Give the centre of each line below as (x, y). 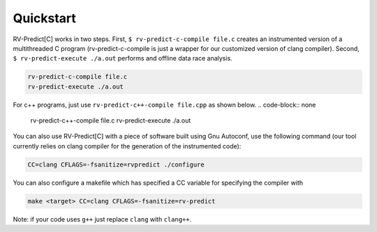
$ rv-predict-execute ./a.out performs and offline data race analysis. (123, 59)
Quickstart (45, 18)
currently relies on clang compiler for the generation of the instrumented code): (127, 146)
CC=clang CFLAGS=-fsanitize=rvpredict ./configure (116, 164)
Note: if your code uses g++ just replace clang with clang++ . (102, 219)
